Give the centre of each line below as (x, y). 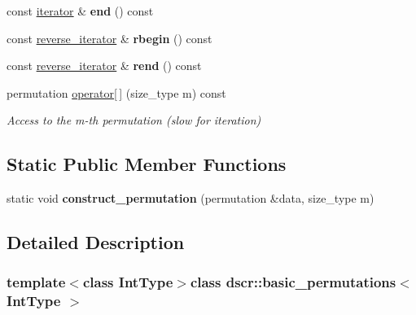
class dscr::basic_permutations (293, 282)
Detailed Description (96, 242)
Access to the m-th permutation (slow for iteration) (134, 120)
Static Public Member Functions (147, 164)
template (36, 282)
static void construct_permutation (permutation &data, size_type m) (190, 198)
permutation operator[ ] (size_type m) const (116, 92)
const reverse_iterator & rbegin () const (109, 38)
